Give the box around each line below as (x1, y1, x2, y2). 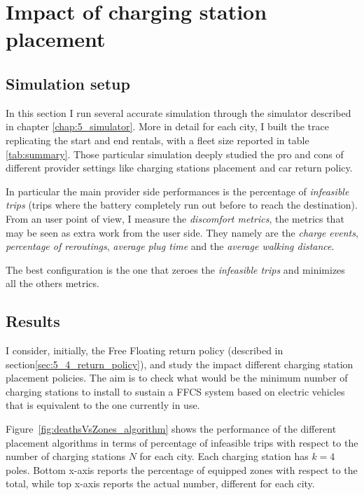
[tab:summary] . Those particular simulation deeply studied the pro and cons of (6, 146, 344, 161)
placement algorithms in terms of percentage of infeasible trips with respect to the (6, 435, 358, 449)
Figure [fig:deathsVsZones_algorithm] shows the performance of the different (6, 421, 337, 436)
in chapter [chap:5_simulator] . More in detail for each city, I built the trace (6, 119, 329, 134)
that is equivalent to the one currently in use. (6, 398, 200, 412)
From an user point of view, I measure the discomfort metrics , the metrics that (6, 211, 344, 225)
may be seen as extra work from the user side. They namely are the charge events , (6, 225, 358, 239)
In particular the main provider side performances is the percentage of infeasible (6, 183, 349, 198)
